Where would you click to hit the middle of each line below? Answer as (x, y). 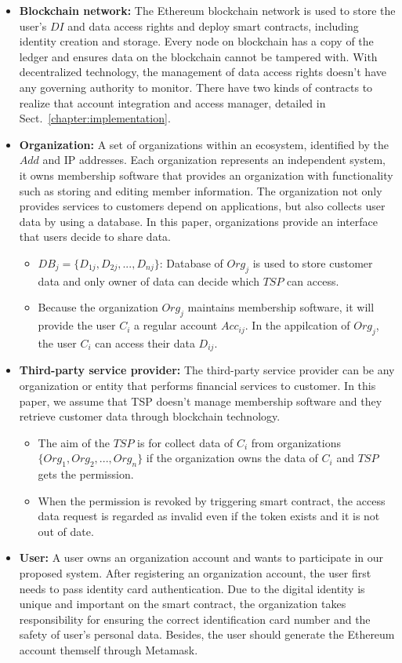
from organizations (296, 442)
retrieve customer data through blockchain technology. (150, 416)
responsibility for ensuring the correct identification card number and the (195, 619)
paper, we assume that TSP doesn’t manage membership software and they (201, 401)
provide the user (77, 325)
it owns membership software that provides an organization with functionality (206, 175)
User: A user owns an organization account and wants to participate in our (201, 557)
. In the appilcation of (297, 325)
